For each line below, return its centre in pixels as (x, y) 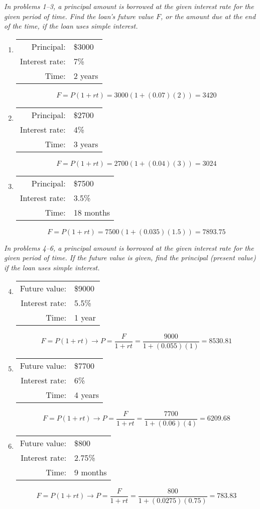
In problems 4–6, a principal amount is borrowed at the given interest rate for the (129, 247)
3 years (86, 144)
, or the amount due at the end (208, 16)
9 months (91, 472)
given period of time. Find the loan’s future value (79, 16)
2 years (86, 75)
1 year (85, 317)
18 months (92, 212)
